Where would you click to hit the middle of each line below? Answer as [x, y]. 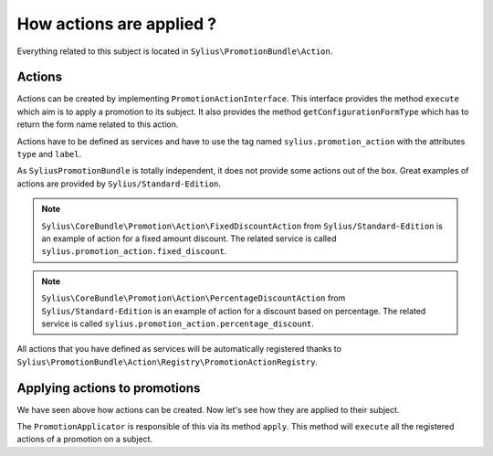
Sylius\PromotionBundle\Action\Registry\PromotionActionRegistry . [168, 362]
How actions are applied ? [117, 24]
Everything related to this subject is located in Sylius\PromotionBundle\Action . [175, 51]
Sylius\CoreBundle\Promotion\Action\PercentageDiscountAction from [194, 298]
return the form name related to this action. [98, 124]
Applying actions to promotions [109, 388]
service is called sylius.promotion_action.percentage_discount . [178, 323]
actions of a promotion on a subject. [85, 440]
